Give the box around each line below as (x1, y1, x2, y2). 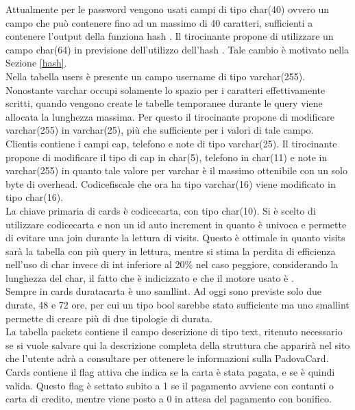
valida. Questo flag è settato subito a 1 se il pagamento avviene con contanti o (5, 378, 334, 392)
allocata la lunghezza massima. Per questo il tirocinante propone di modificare (5, 109, 335, 123)
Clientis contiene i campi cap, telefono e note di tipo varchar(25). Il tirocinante (5, 136, 337, 150)
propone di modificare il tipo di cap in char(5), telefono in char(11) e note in (5, 149, 328, 164)
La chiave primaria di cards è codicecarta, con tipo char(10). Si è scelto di (5, 203, 316, 217)
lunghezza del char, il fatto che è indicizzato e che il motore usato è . (5, 270, 294, 285)
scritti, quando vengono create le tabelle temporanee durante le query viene (5, 96, 323, 110)
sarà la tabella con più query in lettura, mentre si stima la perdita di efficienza (5, 243, 336, 258)
